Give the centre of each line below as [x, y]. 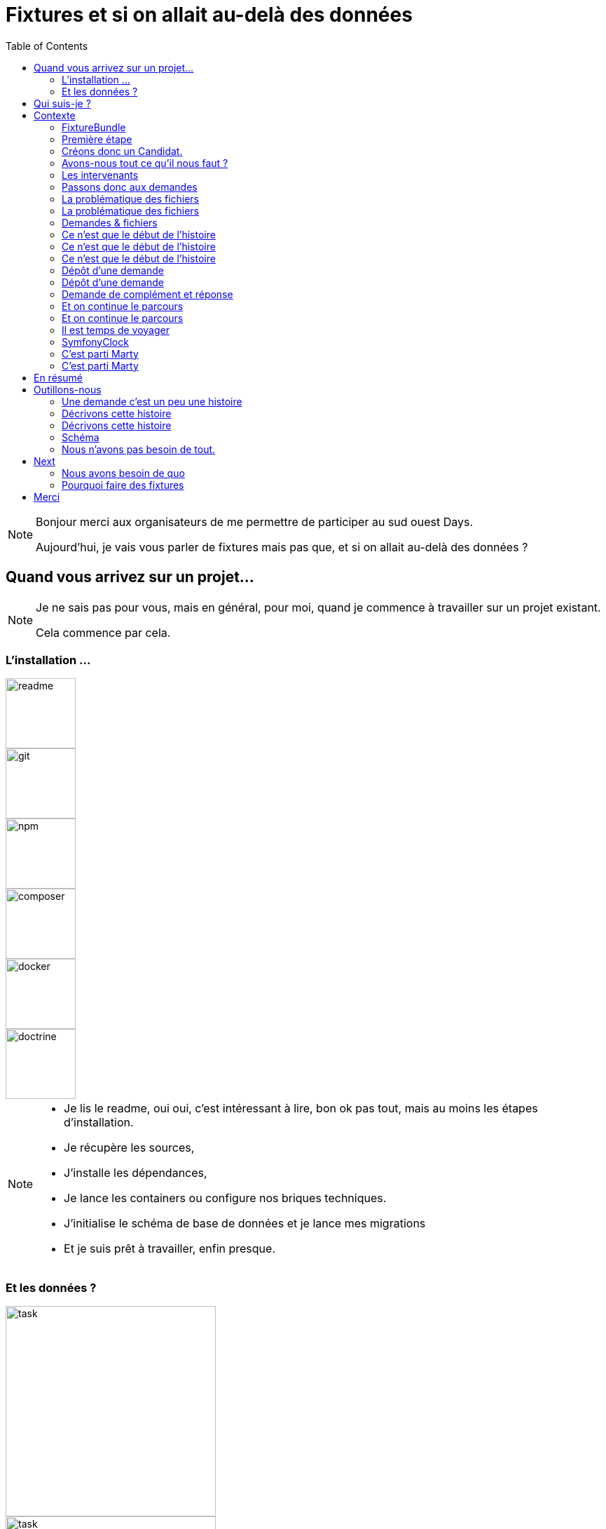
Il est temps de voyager [116, 330]
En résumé [58, 377]
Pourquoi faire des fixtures [123, 485]
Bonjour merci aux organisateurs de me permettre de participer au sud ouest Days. [254, 521]
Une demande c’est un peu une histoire [152, 401]
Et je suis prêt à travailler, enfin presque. [170, 1249]
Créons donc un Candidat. [122, 151]
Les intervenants [100, 175]
